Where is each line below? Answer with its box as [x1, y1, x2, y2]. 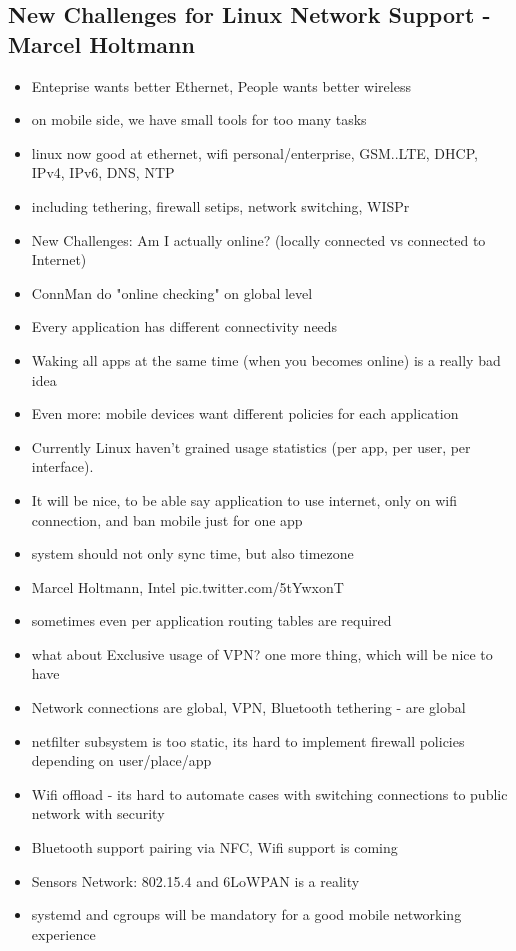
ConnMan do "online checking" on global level [31, 282, 313, 303]
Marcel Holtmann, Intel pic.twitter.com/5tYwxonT [31, 576, 344, 597]
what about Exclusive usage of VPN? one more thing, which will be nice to [31, 643, 493, 664]
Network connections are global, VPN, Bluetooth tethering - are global [31, 697, 466, 718]
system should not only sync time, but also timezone [31, 543, 354, 564]
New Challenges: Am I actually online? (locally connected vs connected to [31, 229, 486, 250]
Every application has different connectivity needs [31, 316, 338, 337]
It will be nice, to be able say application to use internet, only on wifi [31, 489, 458, 510]
